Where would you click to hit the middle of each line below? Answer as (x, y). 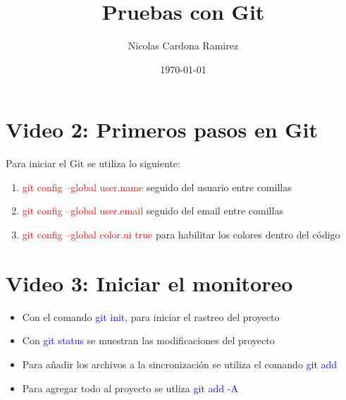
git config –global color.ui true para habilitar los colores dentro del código (181, 235)
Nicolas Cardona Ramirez (183, 46)
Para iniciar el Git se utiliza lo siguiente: (93, 163)
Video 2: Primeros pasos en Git (162, 129)
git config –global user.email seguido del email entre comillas (153, 211)
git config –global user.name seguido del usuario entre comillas (157, 187)
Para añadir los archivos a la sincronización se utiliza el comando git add (180, 364)
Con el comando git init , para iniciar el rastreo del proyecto (151, 316)
